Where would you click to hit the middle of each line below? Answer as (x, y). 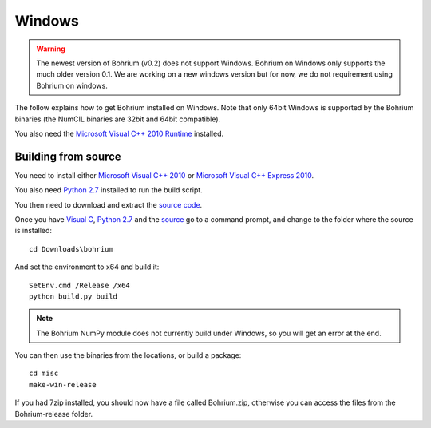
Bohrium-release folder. (54, 414)
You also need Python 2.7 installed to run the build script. (109, 190)
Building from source (68, 156)
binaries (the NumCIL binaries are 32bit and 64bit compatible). (118, 119)
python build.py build (73, 296)
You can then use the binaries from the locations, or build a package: (128, 355)
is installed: (33, 231)
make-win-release (63, 384)
